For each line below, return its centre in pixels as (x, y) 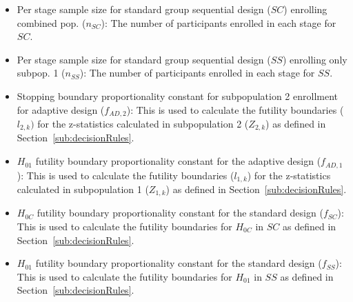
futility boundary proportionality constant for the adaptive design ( (178, 161)
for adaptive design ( (61, 109)
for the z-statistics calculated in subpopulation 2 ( (143, 124)
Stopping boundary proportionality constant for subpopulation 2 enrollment (178, 95)
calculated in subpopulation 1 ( (83, 189)
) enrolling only (315, 59)
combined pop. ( (51, 22)
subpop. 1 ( (41, 73)
